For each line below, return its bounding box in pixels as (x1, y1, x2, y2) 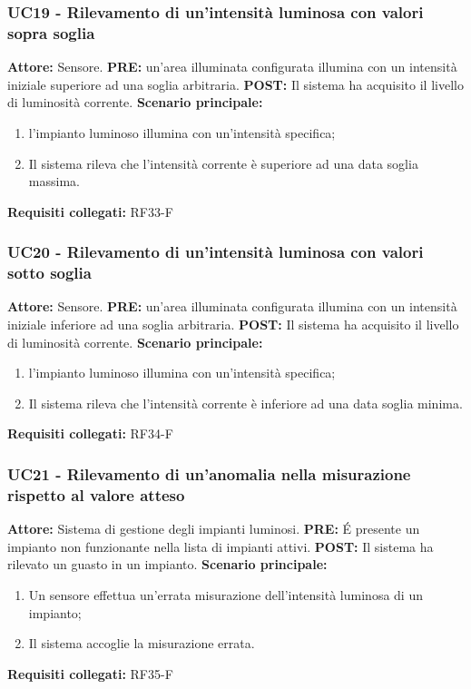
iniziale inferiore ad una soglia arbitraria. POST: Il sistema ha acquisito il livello (7, 315, 459, 334)
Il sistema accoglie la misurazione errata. (28, 634, 255, 653)
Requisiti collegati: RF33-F (7, 202, 173, 221)
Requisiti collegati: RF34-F (7, 424, 173, 443)
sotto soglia (7, 261, 92, 284)
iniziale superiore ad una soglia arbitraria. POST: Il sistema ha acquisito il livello (7, 74, 464, 94)
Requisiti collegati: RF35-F (7, 664, 173, 683)
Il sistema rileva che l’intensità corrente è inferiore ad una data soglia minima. (28, 393, 463, 412)
